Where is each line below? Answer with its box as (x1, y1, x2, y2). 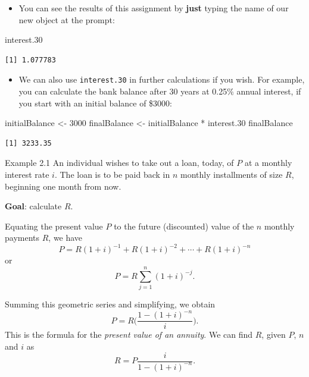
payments (5, 231, 40, 244)
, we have (48, 231, 83, 244)
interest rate (5, 168, 49, 180)
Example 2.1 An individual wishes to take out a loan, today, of (5, 156, 234, 169)
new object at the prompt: (18, 13, 115, 26)
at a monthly (244, 156, 292, 169)
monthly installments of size (180, 168, 283, 180)
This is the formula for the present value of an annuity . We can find (5, 328, 253, 341)
